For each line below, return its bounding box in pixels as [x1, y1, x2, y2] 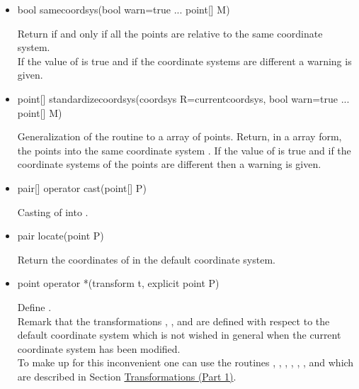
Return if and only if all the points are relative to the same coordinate [17, 26, 323, 40]
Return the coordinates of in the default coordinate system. [17, 252, 275, 266]
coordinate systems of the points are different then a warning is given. [17, 157, 321, 171]
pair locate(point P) [17, 228, 104, 243]
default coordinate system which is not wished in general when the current [17, 327, 341, 342]
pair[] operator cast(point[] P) [17, 180, 147, 195]
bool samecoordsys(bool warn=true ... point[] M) [17, 2, 230, 16]
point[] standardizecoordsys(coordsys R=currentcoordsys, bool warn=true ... [17, 91, 350, 106]
